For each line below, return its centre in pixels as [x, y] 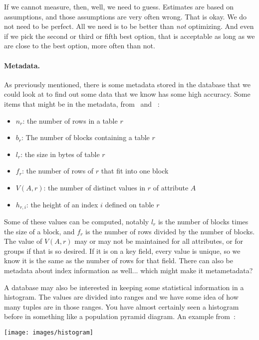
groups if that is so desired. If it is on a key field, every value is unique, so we [122, 251]
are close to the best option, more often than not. [80, 46]
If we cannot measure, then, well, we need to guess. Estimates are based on [119, 6]
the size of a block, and [39, 231]
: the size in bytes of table [60, 154]
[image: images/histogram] [49, 332]
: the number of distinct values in [95, 187]
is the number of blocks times [203, 221]
